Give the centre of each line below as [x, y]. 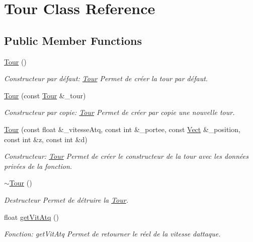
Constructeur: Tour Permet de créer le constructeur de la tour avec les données [126, 156]
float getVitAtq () [31, 217]
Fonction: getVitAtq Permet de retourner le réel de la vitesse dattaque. [112, 234]
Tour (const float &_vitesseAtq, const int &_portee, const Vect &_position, [122, 129]
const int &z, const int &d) [46, 139]
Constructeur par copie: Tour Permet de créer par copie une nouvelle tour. [119, 112]
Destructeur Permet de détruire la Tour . [66, 199]
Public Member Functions [73, 40]
